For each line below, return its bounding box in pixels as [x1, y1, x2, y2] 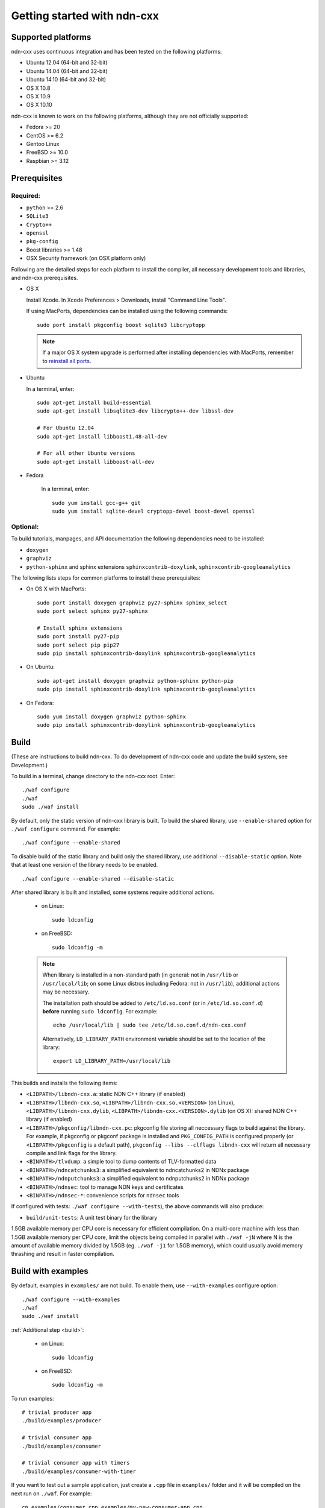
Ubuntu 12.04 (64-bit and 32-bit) [26, 59, 108, 66]
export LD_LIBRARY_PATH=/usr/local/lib [53, 1057, 171, 1065]
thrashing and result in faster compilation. [11, 1250, 114, 1258]
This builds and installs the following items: [11, 1079, 118, 1086]
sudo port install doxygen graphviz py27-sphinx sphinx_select [37, 599, 227, 606]
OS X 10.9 [26, 93, 51, 100]
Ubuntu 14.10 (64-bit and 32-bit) [26, 76, 107, 83]
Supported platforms [11, 32, 91, 42]
